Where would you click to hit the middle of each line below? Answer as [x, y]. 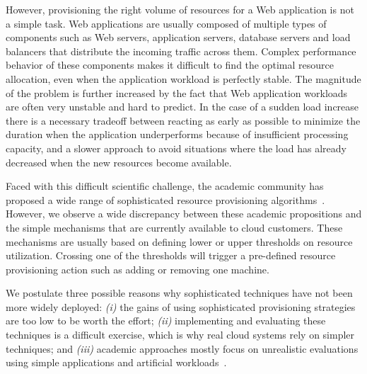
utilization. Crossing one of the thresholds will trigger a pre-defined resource [171, 255]
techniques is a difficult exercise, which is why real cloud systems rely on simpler [180, 335]
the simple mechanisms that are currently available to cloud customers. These [174, 227]
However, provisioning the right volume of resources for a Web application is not [180, 9]
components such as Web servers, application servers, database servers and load [178, 37]
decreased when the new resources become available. [119, 162]
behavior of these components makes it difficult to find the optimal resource [170, 65]
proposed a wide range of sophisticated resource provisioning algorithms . [165, 199]
